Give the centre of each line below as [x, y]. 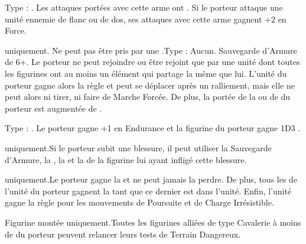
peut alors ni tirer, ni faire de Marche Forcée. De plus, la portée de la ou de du [148, 97]
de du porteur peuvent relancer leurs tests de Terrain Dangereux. [123, 234]
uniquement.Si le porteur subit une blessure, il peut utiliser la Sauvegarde [138, 147]
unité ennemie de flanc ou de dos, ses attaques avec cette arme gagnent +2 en [146, 19]
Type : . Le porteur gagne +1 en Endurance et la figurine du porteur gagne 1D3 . [153, 128]
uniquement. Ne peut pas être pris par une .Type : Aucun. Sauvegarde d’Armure [151, 50]
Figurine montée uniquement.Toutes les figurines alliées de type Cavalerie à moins [153, 222]
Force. [16, 30]
